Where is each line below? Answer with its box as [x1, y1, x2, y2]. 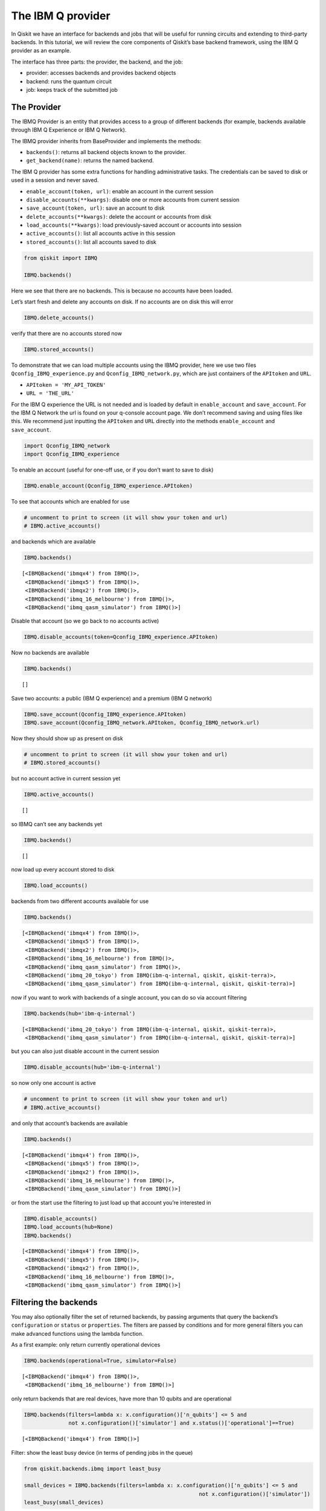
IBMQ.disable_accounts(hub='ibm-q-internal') [24, 1064, 161, 1071]
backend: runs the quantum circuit [26, 77, 112, 85]
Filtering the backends [11, 1297, 98, 1307]
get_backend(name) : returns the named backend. [26, 157, 154, 164]
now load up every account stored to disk [11, 866, 115, 873]
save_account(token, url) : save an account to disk [26, 204, 165, 212]
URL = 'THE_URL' [26, 390, 75, 397]
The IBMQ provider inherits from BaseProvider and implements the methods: [11, 137, 202, 144]
